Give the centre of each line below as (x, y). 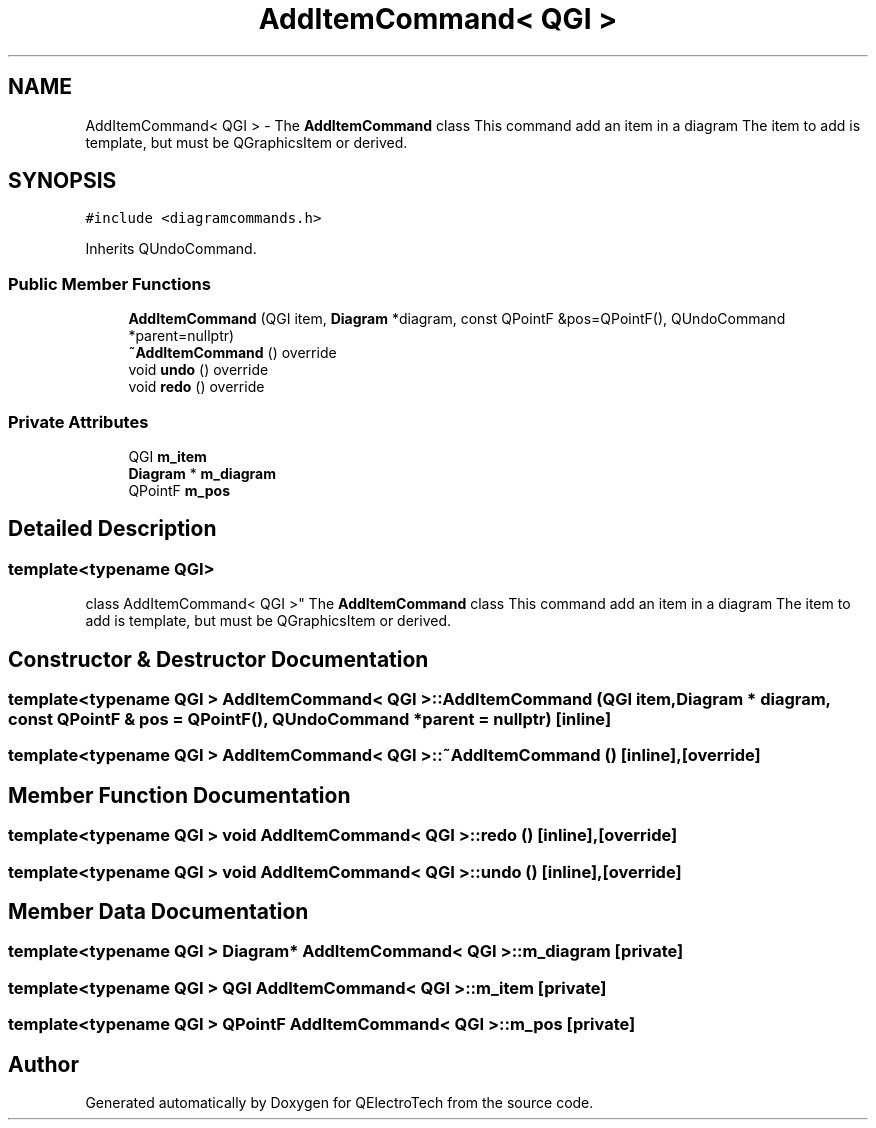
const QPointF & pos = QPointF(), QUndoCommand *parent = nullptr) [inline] (310, 719)
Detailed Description (112, 529)
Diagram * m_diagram (202, 473)
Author (43, 1064)
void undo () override (198, 370)
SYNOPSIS (62, 181)
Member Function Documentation (179, 795)
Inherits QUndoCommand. (171, 249)
